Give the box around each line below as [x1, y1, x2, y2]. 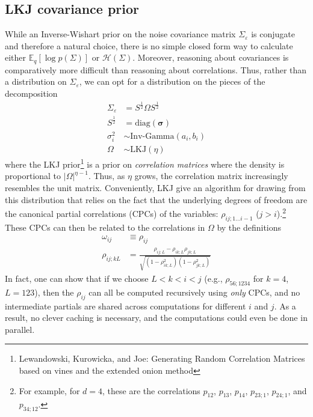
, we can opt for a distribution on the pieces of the [79, 75, 265, 88]
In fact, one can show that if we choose [5, 272, 149, 285]
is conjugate [251, 28, 295, 40]
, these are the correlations [102, 384, 200, 397]
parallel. [5, 323, 35, 335]
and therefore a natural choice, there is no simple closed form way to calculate [5, 39, 293, 52]
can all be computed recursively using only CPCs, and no [88, 285, 300, 298]
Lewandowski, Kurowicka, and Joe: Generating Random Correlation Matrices [19, 352, 305, 365]
